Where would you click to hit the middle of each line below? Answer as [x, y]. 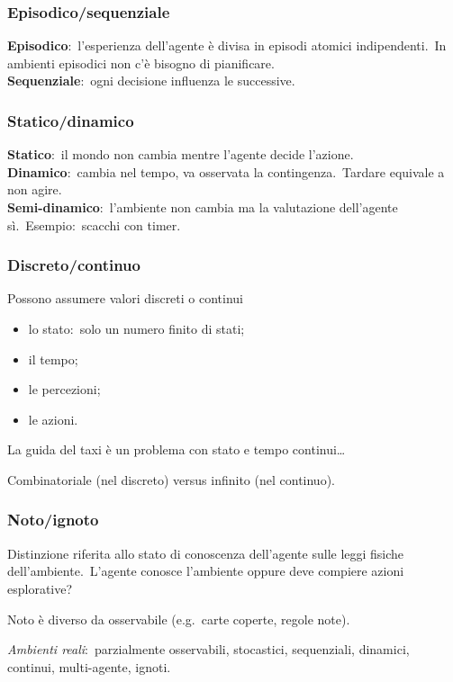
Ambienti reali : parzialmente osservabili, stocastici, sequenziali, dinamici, [208, 649]
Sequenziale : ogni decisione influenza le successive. [151, 81]
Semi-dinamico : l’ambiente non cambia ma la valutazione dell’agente [203, 207]
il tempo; [53, 359]
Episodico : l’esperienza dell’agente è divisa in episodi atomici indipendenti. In [227, 45]
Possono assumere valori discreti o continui [126, 298]
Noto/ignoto [53, 520]
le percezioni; [64, 389]
